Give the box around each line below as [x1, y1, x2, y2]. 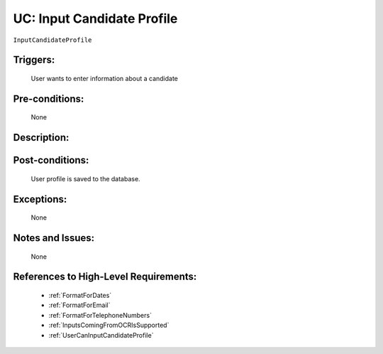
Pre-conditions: [13, 92, 84, 104]
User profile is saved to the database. [30, 174, 141, 183]
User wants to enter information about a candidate [30, 74, 179, 82]
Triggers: [13, 54, 55, 66]
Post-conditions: [13, 154, 89, 166]
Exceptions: [13, 193, 67, 205]
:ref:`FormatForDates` [48, 291, 112, 299]
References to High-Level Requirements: [13, 271, 197, 283]
